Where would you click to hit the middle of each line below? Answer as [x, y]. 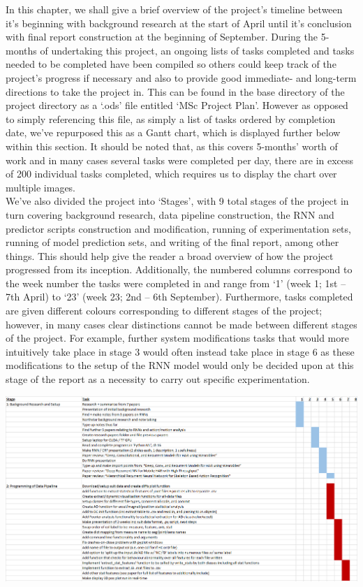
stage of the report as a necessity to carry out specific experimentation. [158, 379]
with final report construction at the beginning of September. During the [162, 37]
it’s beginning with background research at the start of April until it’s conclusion [179, 23]
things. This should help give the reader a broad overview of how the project [170, 255]
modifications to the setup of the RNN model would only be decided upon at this [180, 365]
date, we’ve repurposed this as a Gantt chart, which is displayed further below [173, 132]
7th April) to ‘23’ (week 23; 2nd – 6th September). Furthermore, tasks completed [179, 297]
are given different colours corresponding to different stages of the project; [164, 311]
